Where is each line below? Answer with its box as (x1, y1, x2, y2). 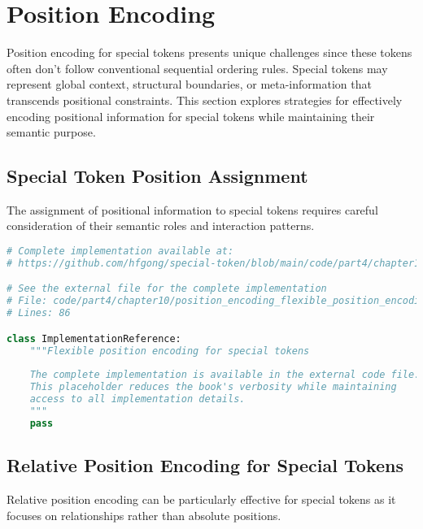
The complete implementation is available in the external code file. (29, 369, 421, 381)
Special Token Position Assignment (7, 163, 308, 189)
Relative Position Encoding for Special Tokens (7, 453, 403, 478)
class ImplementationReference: (7, 332, 181, 345)
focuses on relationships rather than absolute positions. (7, 506, 281, 523)
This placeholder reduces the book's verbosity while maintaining (29, 381, 397, 393)
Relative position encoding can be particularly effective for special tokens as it (7, 490, 396, 507)
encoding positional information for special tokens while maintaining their (7, 107, 375, 124)
